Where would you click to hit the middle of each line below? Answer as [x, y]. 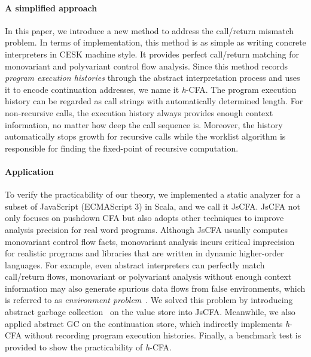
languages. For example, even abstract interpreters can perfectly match [135, 264]
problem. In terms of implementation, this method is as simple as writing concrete [155, 42]
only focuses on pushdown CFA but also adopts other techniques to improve [144, 218]
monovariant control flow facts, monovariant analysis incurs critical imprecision [150, 241]
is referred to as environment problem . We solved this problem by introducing [149, 300]
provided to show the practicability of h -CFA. [88, 347]
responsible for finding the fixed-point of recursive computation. [122, 148]
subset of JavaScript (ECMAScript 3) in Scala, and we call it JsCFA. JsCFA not [153, 206]
